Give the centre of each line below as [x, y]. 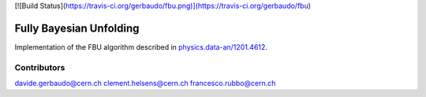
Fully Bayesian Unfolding [77, 28]
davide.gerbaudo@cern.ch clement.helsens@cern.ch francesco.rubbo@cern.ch [145, 84]
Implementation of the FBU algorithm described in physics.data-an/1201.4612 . [141, 47]
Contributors [40, 67]
